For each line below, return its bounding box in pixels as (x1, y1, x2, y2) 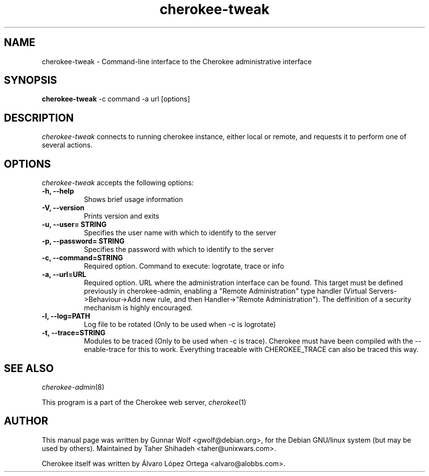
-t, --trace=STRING (42, 328, 106, 337)
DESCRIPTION (4, 111, 74, 124)
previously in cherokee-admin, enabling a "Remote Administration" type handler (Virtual (84, 287, 367, 296)
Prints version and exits (84, 212, 159, 221)
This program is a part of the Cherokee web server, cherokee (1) (42, 398, 246, 406)
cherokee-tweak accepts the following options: (42, 178, 194, 187)
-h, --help (42, 187, 74, 196)
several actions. (42, 141, 93, 150)
